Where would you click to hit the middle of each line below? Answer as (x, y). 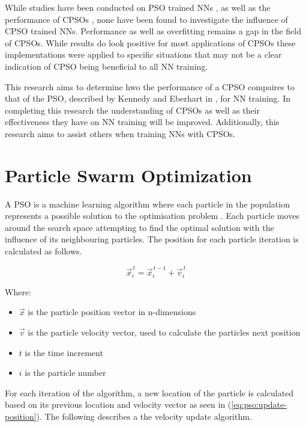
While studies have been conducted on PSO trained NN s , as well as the (138, 7)
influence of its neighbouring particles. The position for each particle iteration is (152, 239)
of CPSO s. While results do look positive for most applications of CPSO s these (150, 42)
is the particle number (65, 373)
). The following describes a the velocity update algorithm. (144, 416)
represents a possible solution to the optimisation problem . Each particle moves (152, 216)
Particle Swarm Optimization (128, 175)
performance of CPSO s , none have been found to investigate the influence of (146, 19)
